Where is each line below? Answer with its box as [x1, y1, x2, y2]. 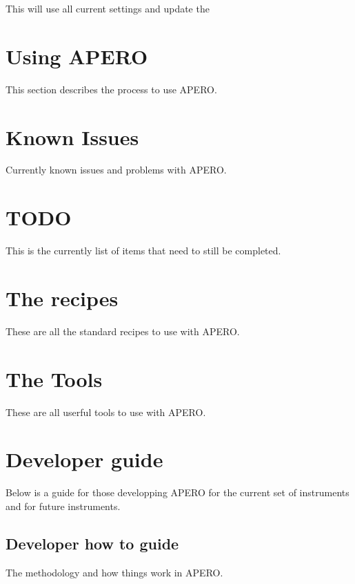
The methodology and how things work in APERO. [6, 565, 223, 579]
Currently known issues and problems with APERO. [6, 162, 227, 177]
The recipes [6, 283, 119, 312]
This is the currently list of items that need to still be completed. [6, 243, 281, 258]
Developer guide [6, 445, 163, 473]
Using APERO [6, 41, 148, 70]
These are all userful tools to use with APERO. [6, 404, 206, 419]
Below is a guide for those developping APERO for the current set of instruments [6, 485, 349, 500]
